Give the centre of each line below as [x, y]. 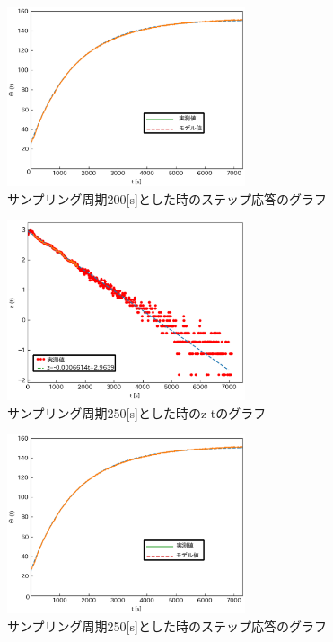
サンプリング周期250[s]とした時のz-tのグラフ [137, 412]
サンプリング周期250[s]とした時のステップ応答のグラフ [167, 625]
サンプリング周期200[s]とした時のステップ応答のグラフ [167, 198]
